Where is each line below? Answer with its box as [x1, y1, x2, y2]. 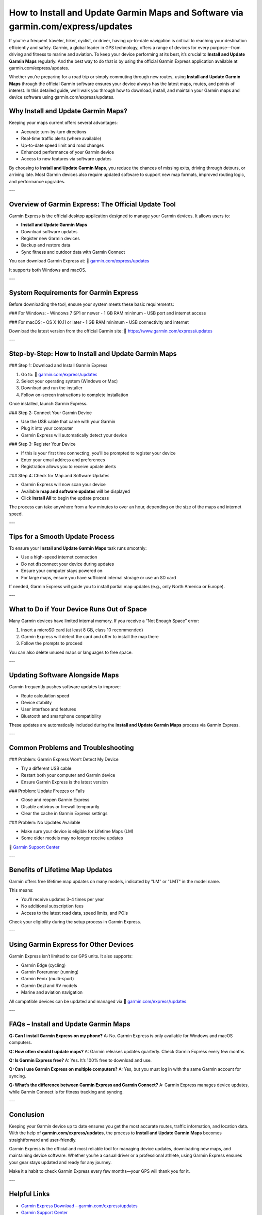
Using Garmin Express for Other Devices [9, 940, 134, 949]
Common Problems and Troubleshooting [9, 744, 134, 752]
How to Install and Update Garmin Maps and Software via [9, 7, 244, 18]
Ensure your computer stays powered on [21, 568, 103, 573]
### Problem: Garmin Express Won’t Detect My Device [9, 756, 119, 763]
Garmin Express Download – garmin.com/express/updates [21, 1203, 138, 1209]
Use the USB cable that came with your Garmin [21, 418, 115, 425]
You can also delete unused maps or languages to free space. [9, 649, 133, 655]
